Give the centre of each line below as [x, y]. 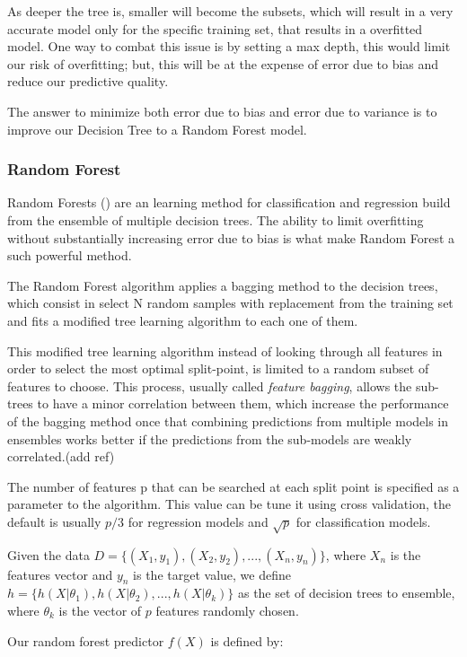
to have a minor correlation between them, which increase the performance [243, 403]
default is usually [54, 521]
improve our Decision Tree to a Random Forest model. [157, 129]
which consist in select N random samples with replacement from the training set [230, 303]
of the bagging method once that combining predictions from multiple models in [228, 420]
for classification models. [363, 521]
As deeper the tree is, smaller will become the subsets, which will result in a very [230, 11]
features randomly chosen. [227, 611]
